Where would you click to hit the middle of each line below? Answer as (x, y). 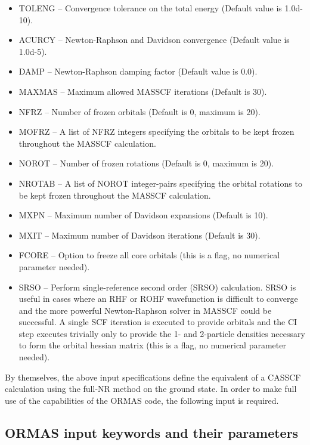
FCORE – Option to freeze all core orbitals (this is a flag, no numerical (149, 255)
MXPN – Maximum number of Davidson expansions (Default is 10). (143, 215)
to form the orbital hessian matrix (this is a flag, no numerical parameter (152, 345)
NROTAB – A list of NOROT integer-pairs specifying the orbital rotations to (160, 183)
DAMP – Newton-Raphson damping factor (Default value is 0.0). (138, 71)
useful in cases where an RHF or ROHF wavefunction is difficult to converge (158, 299)
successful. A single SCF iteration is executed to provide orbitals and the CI (158, 322)
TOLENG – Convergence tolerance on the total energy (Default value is (150, 8)
